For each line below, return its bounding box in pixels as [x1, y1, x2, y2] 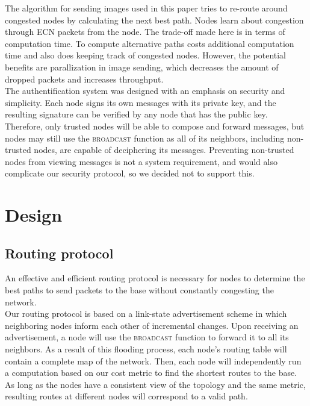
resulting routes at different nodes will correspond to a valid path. [5, 390, 248, 402]
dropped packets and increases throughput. [5, 72, 164, 85]
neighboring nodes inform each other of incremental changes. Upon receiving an [5, 319, 299, 331]
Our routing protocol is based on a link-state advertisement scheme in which [5, 307, 287, 320]
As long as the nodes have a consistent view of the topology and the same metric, [5, 378, 306, 390]
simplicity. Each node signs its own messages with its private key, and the [5, 96, 276, 108]
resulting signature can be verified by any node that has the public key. [5, 108, 268, 120]
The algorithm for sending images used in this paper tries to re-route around [5, 2, 288, 14]
